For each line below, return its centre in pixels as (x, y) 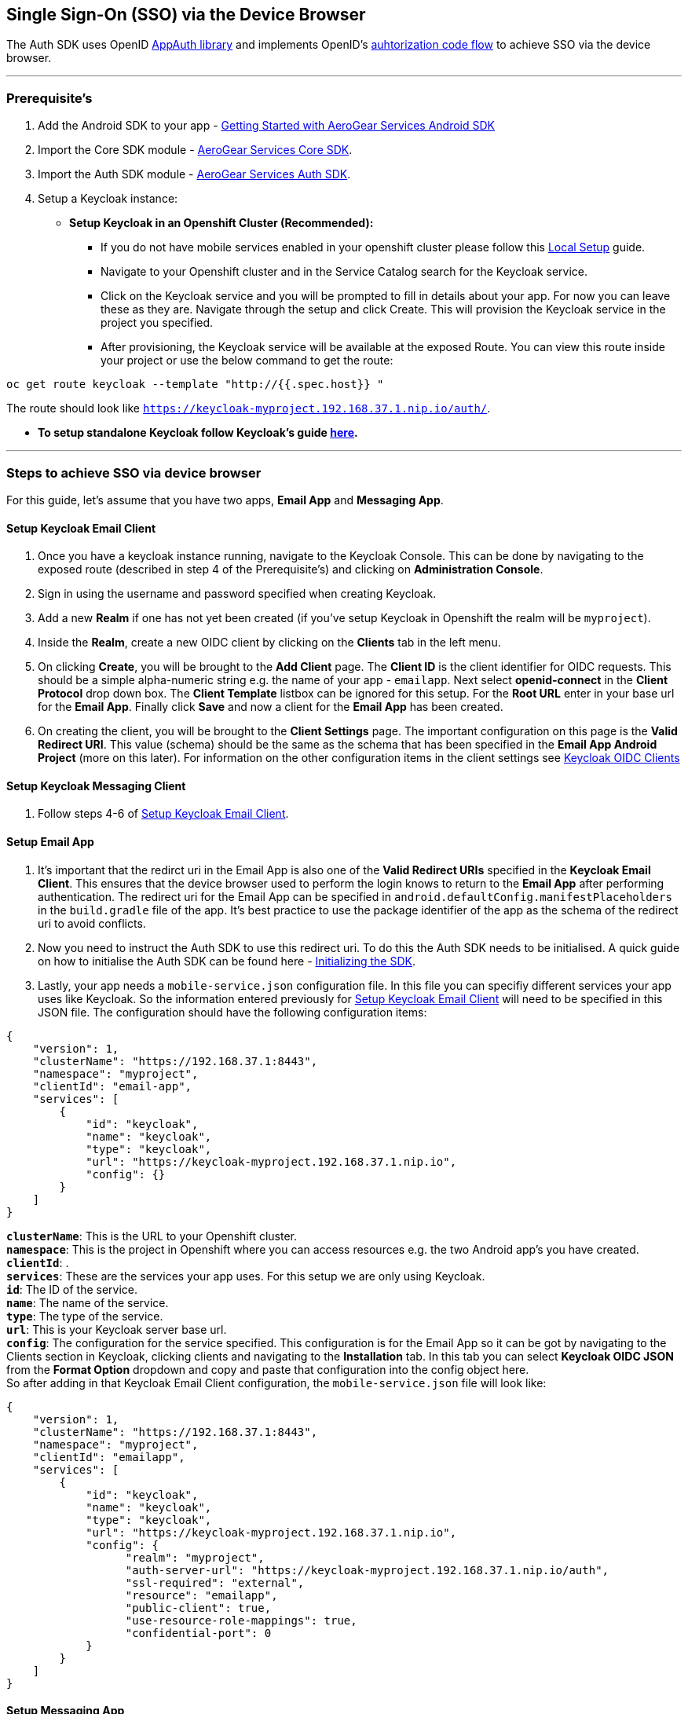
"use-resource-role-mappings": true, (241, 1620)
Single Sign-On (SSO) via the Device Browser (186, 15)
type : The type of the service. (85, 1316)
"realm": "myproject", (195, 1557)
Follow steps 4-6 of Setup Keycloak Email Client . (163, 814)
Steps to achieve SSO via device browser (134, 472)
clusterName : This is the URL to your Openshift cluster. (152, 1236)
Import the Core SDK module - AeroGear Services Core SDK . (195, 150)
